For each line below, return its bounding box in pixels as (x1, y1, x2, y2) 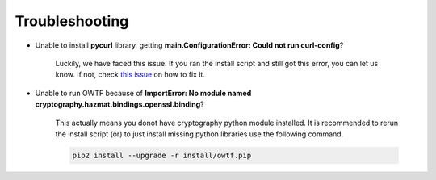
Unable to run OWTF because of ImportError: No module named (35, 88, 252, 98)
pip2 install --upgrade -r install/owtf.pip (72, 150, 252, 160)
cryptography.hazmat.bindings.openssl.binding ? (35, 99, 205, 109)
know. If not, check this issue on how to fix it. (55, 69, 206, 80)
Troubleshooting (15, 12, 129, 30)
